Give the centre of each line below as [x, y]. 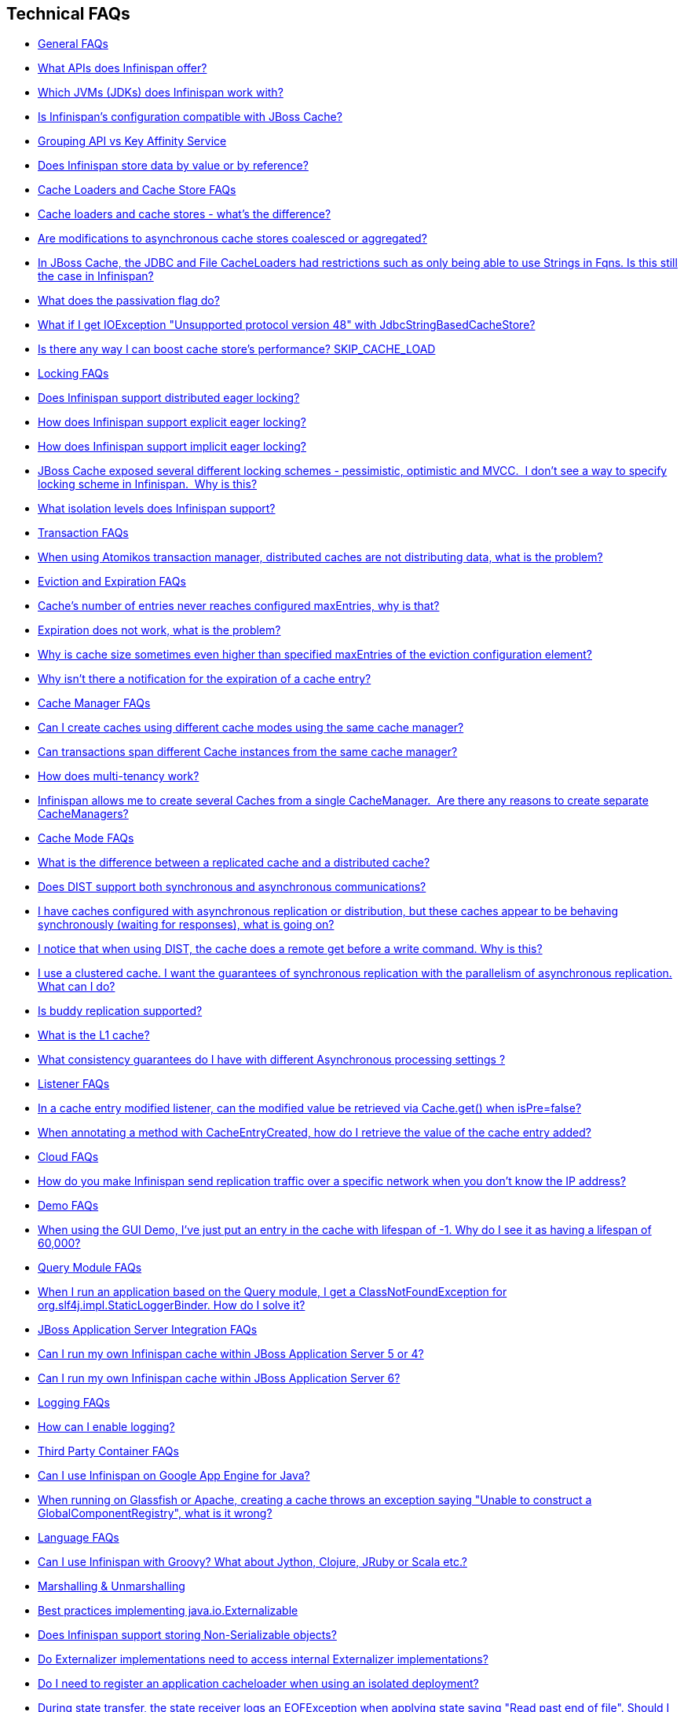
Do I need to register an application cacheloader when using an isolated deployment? [258, 1684]
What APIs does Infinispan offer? [123, 68]
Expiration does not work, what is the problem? [159, 630]
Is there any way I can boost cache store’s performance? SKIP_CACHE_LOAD [237, 349]
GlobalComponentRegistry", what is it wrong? [155, 1513]
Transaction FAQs [83, 533]
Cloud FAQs [68, 1157]
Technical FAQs [68, 14]
